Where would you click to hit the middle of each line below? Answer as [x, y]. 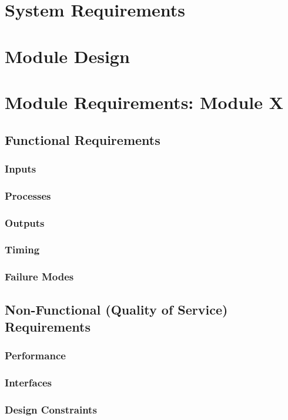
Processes [28, 195]
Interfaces [29, 383]
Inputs [21, 168]
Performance [35, 355]
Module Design [67, 56]
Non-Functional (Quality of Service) [116, 309]
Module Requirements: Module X [144, 102]
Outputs [25, 222]
